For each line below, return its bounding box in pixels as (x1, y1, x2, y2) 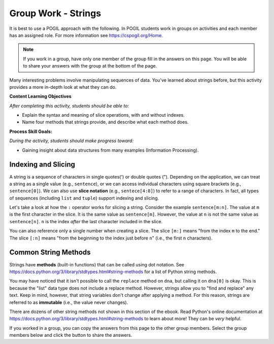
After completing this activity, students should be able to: (9, 102, 129, 109)
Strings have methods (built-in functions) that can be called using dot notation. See (9, 261, 185, 267)
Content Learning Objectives (9, 93, 72, 99)
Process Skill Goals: (9, 128, 53, 134)
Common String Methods (9, 248, 91, 257)
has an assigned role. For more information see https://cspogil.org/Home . (9, 32, 163, 38)
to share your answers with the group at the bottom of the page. (23, 63, 157, 69)
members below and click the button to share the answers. (9, 332, 132, 338)
